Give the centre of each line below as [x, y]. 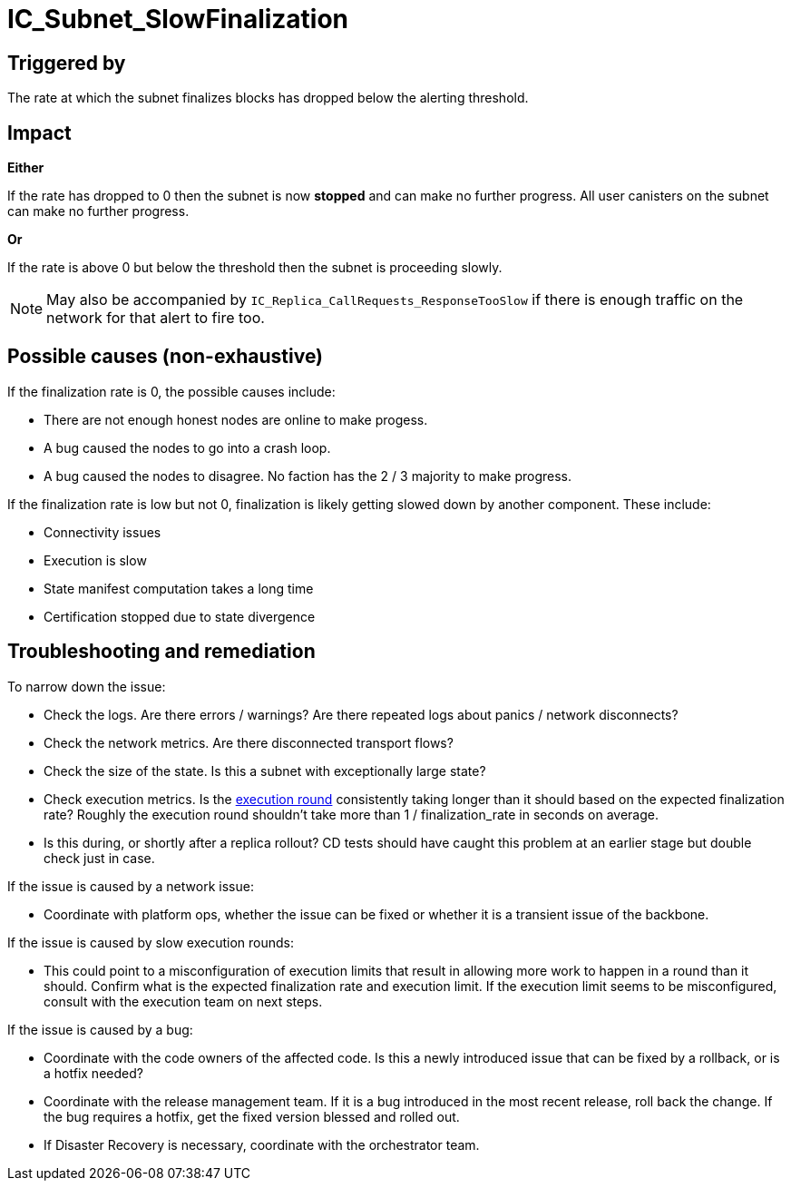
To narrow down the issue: [87, 686]
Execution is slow [95, 560]
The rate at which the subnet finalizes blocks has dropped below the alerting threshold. [268, 98]
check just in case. [99, 858]
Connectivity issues [103, 532]
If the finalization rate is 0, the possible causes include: [171, 391]
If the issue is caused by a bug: [100, 1029]
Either [26, 168]
